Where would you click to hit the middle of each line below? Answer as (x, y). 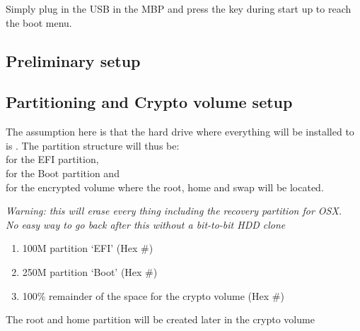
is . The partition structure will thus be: (93, 145)
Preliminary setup (73, 60)
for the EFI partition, (52, 159)
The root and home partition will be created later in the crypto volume (160, 319)
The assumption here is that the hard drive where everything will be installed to (180, 132)
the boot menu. (39, 22)
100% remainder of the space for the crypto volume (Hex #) (153, 295)
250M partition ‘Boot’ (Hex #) (90, 271)
